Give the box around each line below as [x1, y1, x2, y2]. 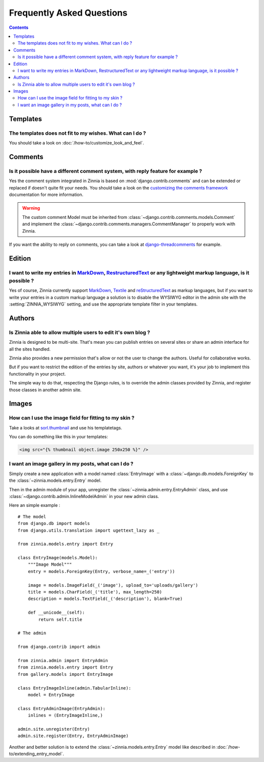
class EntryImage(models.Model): [18, 555, 98, 561]
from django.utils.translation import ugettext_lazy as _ [18, 527, 160, 533]
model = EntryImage [27, 692, 75, 697]
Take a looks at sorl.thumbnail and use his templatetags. [9, 425, 122, 430]
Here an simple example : [9, 502, 61, 508]
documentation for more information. [9, 191, 84, 197]
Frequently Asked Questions [9, 7, 128, 18]
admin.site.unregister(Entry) [18, 726, 90, 732]
